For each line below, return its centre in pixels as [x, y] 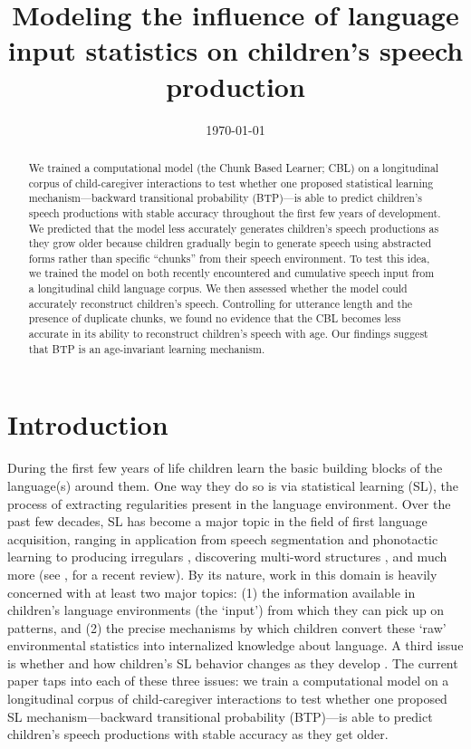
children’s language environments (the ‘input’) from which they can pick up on [226, 610]
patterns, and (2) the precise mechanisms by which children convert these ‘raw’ [227, 627]
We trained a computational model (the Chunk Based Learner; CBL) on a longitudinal [234, 167]
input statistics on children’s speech [235, 50]
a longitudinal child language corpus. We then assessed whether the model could [218, 288]
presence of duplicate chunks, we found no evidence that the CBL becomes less [215, 318]
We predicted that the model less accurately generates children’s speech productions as [234, 228]
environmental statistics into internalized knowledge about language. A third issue [235, 645]
